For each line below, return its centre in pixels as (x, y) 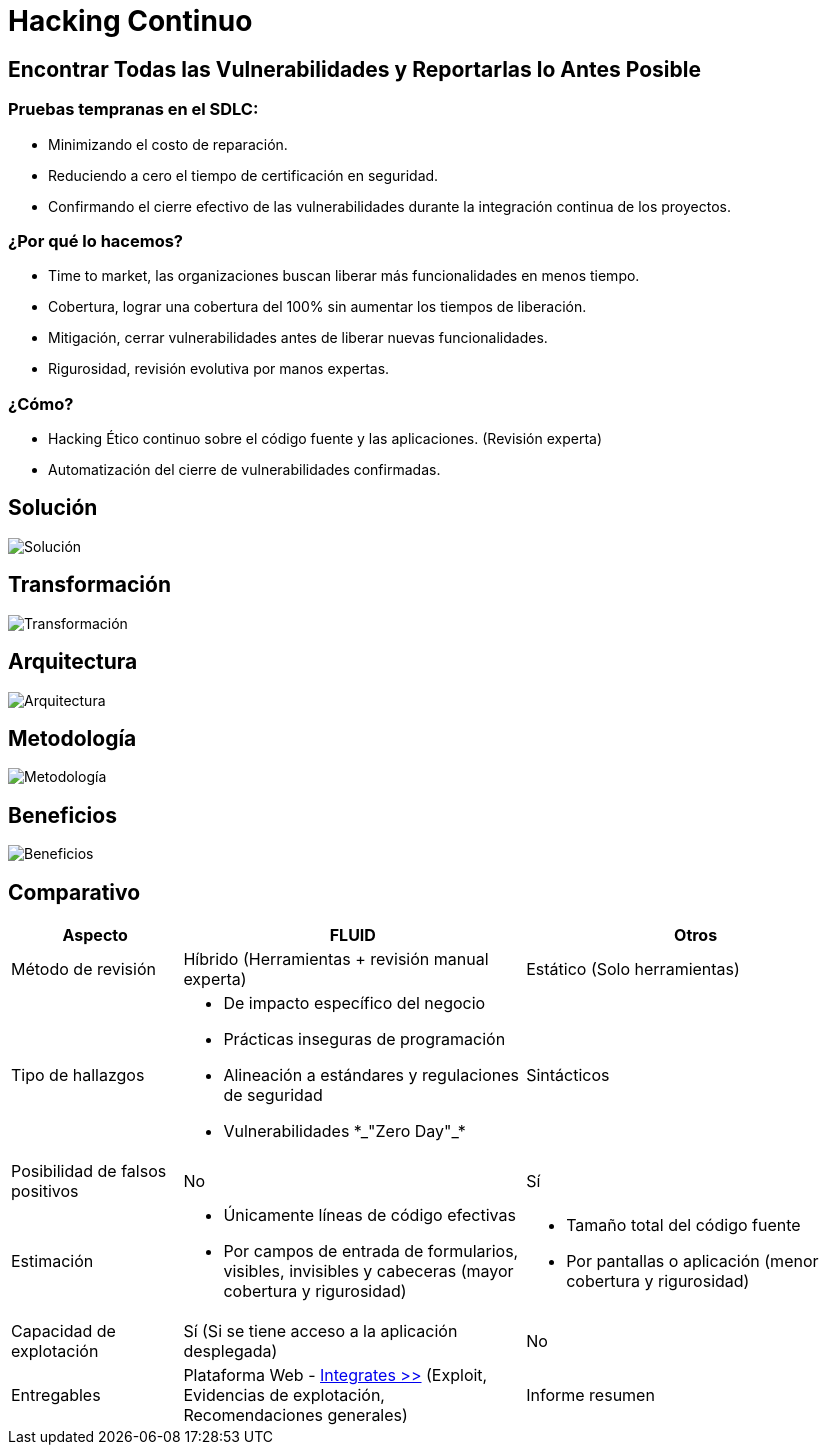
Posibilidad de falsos (89, 1171)
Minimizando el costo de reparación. (168, 144)
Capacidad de (63, 1331)
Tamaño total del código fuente (683, 1225)
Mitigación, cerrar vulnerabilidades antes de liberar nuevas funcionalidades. (298, 338)
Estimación (52, 1261)
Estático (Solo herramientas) (633, 969)
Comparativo (74, 892)
